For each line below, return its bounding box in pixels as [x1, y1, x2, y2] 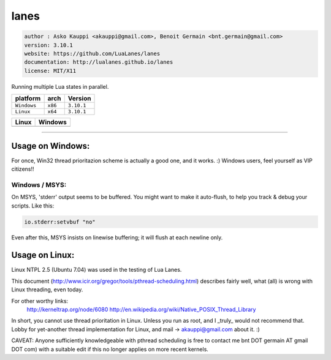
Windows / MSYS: [11, 181, 67, 189]
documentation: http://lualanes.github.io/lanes [24, 59, 173, 66]
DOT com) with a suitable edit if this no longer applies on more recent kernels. [11, 345, 208, 353]
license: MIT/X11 [24, 67, 77, 74]
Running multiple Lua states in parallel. [11, 83, 109, 90]
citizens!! [11, 165, 34, 173]
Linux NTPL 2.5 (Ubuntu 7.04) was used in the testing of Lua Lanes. [11, 266, 182, 274]
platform [15, 94, 41, 103]
